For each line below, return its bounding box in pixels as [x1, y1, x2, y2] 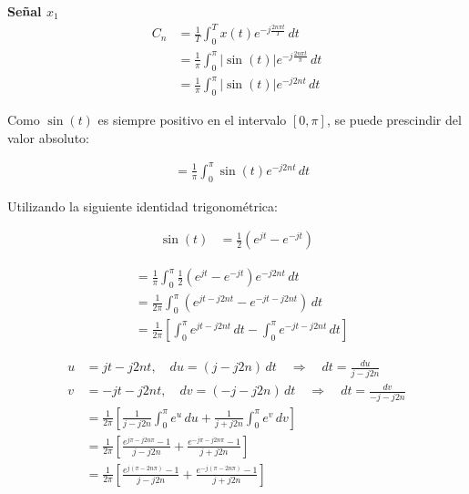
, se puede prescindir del [326, 110, 462, 129]
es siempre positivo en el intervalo [97, 110, 287, 129]
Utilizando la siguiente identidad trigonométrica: [7, 196, 278, 215]
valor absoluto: [7, 128, 89, 147]
